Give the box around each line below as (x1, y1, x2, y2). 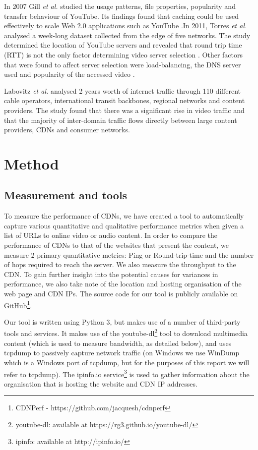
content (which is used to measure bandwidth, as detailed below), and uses (4, 337, 232, 348)
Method (4, 153, 59, 173)
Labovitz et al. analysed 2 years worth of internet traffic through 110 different (4, 85, 241, 96)
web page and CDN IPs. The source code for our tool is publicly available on (4, 288, 238, 299)
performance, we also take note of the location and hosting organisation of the (4, 279, 242, 289)
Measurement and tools (4, 187, 128, 203)
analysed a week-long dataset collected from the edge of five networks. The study (4, 30, 251, 40)
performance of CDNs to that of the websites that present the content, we (4, 240, 229, 250)
